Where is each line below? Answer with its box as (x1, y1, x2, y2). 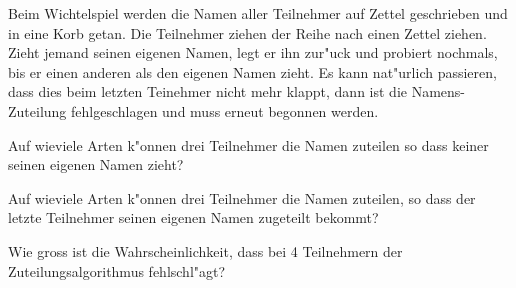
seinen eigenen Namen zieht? (8, 154, 184, 175)
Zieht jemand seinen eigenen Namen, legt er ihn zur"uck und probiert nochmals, (8, 42, 498, 63)
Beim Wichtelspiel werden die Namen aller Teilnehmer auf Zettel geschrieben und (8, 3, 508, 23)
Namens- (411, 81, 465, 102)
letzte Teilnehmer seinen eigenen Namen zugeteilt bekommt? (8, 207, 379, 228)
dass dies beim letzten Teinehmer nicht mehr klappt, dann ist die (8, 81, 407, 102)
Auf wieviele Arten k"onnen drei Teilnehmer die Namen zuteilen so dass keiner (8, 134, 489, 155)
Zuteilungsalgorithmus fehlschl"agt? (8, 260, 226, 281)
